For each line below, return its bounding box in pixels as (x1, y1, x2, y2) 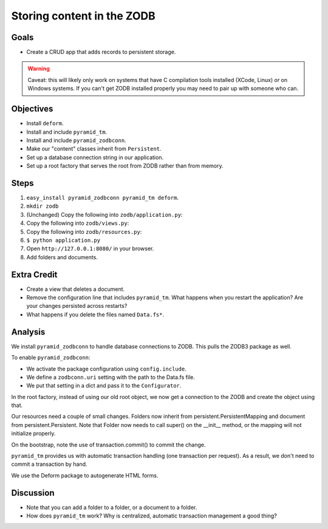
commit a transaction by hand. (11, 460, 87, 468)
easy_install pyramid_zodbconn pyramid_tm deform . (26, 194, 179, 201)
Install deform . (26, 120, 64, 127)
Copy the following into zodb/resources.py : (26, 228, 142, 235)
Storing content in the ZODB (11, 9, 156, 22)
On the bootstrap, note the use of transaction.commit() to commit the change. (11, 441, 206, 448)
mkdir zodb (26, 203, 59, 210)
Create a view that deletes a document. (26, 285, 125, 293)
